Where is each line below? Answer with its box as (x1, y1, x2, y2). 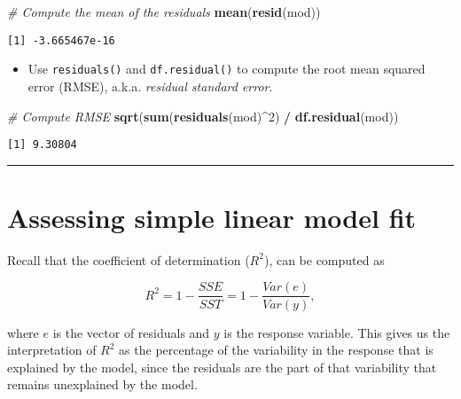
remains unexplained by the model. (7, 375, 198, 394)
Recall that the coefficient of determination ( (7, 250, 250, 269)
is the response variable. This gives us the (223, 323, 450, 341)
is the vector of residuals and (52, 323, 210, 341)
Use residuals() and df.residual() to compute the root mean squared (27, 59, 426, 78)
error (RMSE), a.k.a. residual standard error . (27, 76, 273, 95)
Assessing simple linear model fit (7, 199, 417, 235)
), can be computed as (263, 250, 385, 269)
